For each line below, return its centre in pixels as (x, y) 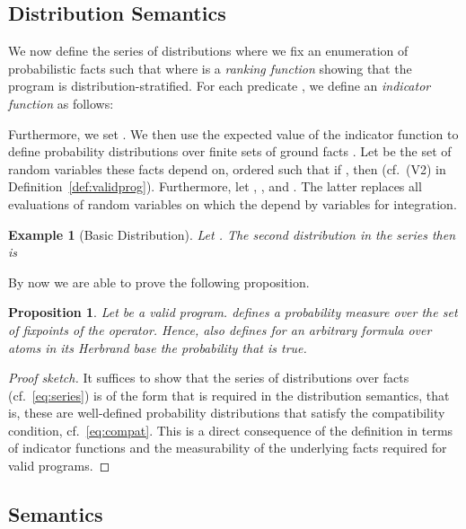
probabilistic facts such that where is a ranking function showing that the (210, 68)
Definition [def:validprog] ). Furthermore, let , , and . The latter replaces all (215, 186)
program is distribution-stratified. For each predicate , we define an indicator (220, 86)
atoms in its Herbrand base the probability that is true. (158, 347)
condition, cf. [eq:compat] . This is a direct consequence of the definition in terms (231, 430)
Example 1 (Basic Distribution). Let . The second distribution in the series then (232, 234)
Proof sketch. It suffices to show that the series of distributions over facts (209, 378)
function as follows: (61, 103)
